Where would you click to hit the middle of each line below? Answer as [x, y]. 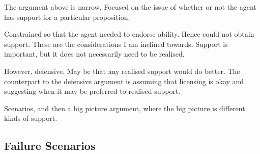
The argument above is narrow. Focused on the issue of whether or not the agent [130, 7]
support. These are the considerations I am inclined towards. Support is [116, 44]
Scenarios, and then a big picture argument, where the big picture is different [125, 108]
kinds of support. [31, 118]
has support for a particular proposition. [67, 17]
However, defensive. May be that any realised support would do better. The [122, 71]
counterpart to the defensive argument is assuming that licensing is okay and [124, 81]
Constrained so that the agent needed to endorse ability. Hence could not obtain [129, 34]
